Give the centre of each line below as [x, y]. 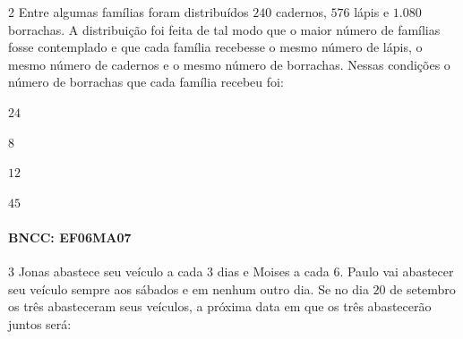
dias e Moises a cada [273, 271]
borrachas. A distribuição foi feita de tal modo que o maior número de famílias [224, 29]
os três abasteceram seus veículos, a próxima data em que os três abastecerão [220, 306]
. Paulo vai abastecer [397, 271]
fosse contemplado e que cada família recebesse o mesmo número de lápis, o [215, 47]
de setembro [423, 288]
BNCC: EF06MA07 [70, 237]
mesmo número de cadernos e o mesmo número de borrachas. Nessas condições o [229, 64]
